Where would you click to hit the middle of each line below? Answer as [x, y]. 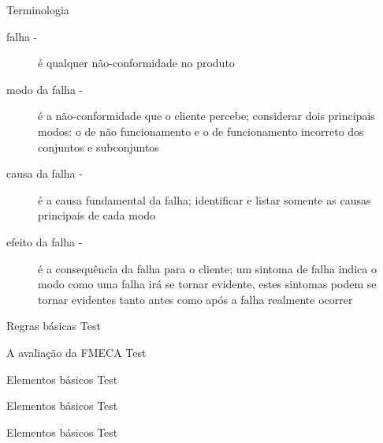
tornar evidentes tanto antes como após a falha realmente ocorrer [195, 299]
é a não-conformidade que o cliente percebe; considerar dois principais [206, 116]
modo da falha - [45, 89]
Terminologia [38, 9]
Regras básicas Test [54, 326]
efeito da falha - [45, 241]
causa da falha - [45, 173]
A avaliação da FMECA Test [76, 352]
